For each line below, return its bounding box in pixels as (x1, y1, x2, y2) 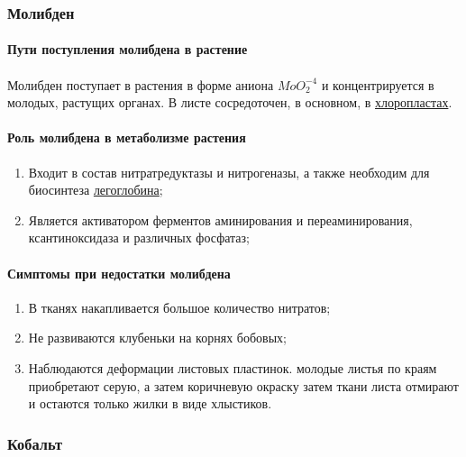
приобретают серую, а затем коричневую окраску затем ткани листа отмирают (28, 376, 459, 395)
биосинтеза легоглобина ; (28, 180, 163, 199)
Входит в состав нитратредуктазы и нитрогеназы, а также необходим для (28, 162, 430, 181)
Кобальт (7, 432, 62, 454)
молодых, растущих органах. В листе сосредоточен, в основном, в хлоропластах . (7, 93, 452, 112)
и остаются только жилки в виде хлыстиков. (28, 394, 272, 413)
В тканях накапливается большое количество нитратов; (28, 297, 331, 316)
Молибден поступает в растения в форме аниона (7, 75, 274, 94)
